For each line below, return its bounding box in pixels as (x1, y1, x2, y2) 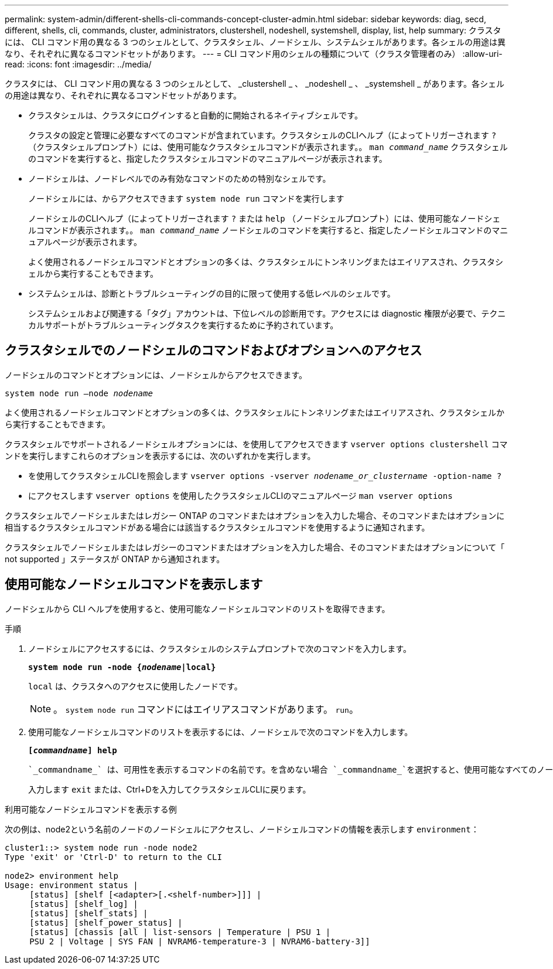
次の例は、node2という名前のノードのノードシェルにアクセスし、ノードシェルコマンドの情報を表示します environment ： (5, 824, 479, 834)
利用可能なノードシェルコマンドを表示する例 (5, 804, 177, 814)
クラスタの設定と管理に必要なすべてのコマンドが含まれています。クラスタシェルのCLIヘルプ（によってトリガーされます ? (28, 130, 497, 140)
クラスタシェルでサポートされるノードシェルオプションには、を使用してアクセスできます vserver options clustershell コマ (5, 438, 508, 449)
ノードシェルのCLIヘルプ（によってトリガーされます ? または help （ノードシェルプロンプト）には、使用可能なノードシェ (28, 213, 501, 223)
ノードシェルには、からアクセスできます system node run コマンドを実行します (28, 193, 344, 203)
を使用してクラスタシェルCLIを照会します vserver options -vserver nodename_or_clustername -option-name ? (28, 470, 502, 481)
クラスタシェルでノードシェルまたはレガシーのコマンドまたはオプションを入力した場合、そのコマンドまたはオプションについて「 (5, 542, 505, 552)
